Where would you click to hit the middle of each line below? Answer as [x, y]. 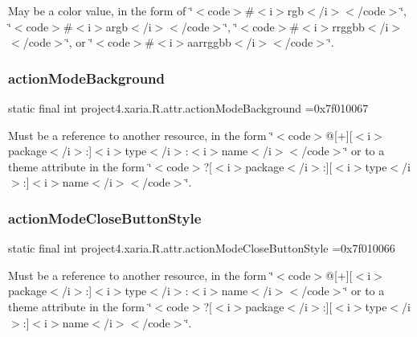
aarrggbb [209, 42]
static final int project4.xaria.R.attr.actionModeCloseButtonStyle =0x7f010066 [202, 248]
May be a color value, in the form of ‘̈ [100, 10]
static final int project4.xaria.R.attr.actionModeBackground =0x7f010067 [188, 108]
